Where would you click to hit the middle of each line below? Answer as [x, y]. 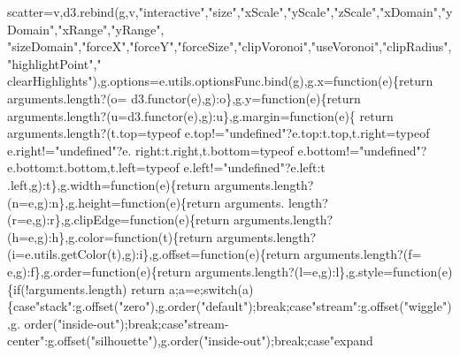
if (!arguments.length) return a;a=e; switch [126, 288]
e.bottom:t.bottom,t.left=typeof [93, 167]
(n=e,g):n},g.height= [64, 202]
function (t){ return [163, 236]
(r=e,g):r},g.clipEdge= [69, 220]
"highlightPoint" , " [54, 63]
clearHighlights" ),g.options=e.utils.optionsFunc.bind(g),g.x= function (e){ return [220, 81]
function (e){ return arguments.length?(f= [311, 254]
